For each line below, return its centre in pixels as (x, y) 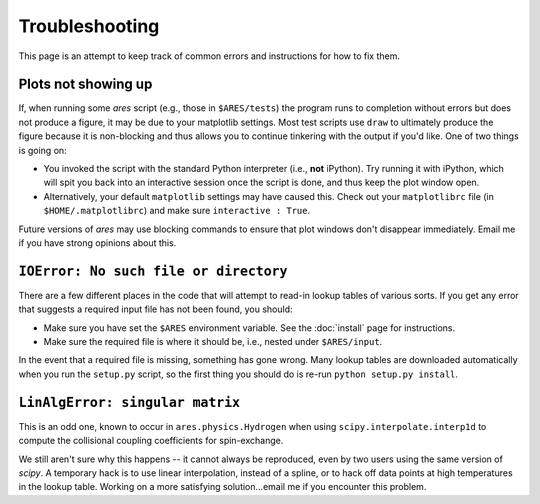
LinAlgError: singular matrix (129, 402)
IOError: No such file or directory (153, 271)
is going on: (42, 150)
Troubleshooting (89, 26)
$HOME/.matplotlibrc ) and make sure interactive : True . (177, 211)
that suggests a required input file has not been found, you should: (155, 309)
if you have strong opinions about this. (97, 242)
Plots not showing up (85, 84)
